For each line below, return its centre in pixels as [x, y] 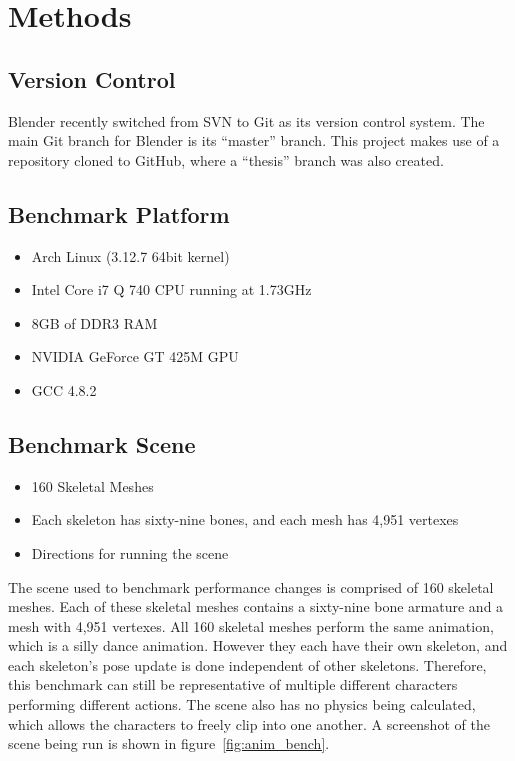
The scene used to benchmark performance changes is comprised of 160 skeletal [251, 586]
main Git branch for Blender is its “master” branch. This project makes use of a [254, 140]
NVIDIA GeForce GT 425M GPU [135, 356]
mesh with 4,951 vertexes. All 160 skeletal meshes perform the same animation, [251, 625]
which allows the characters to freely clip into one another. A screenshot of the [249, 723]
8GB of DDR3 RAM [94, 322]
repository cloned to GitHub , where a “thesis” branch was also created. [226, 159]
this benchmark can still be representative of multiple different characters [233, 684]
